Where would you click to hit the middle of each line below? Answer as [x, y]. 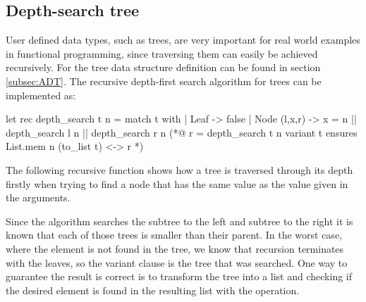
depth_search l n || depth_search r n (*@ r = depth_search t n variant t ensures [182, 132]
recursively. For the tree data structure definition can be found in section [163, 67]
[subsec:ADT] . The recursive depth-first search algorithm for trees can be [164, 81]
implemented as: [41, 95]
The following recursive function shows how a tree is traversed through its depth [179, 169]
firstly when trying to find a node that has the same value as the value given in [177, 183]
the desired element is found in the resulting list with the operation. [153, 290]
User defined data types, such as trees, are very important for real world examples [183, 40]
